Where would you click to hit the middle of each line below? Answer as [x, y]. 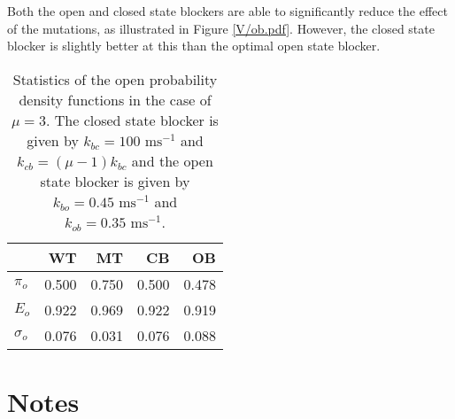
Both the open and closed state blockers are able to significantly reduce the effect [227, 11]
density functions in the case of [115, 99]
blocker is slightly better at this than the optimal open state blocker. [194, 46]
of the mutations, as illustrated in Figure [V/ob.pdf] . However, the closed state [221, 28]
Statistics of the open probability [115, 79]
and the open [172, 160]
